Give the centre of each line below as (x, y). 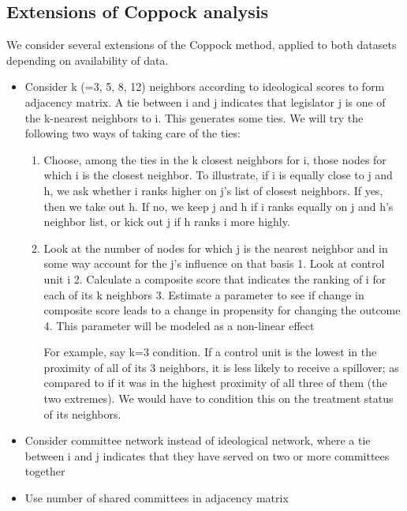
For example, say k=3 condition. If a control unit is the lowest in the (210, 352)
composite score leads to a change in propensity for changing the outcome (222, 310)
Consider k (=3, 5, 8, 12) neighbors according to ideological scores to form (205, 86)
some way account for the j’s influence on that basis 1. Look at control (214, 263)
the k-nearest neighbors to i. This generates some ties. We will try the (194, 117)
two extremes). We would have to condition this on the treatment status (218, 398)
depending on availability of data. (88, 60)
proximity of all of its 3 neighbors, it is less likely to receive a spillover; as (221, 367)
